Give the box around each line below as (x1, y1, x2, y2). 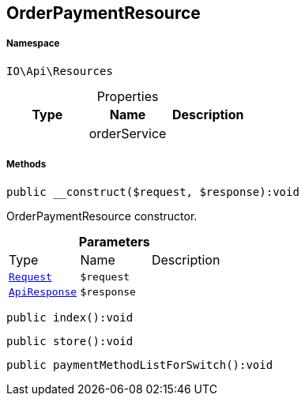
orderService (88, 125, 167, 141)
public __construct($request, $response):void (6, 185, 299, 198)
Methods (6, 159, 47, 171)
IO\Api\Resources (6, 64, 113, 77)
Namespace (6, 38, 60, 50)
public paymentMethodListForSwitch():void (6, 358, 273, 371)
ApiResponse (9, 285, 77, 298)
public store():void (6, 334, 134, 348)
